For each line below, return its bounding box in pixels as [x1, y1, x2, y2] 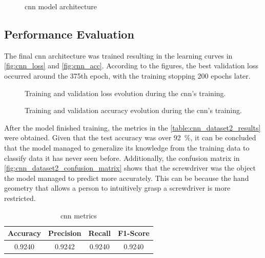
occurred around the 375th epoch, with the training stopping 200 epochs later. [4, 70, 251, 81]
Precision [48, 228, 81, 238]
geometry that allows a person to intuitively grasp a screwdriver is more [4, 182, 231, 193]
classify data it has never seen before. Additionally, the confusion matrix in [4, 152, 240, 163]
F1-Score [117, 228, 150, 238]
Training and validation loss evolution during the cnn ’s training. [25, 87, 226, 98]
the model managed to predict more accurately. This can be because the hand [4, 172, 249, 183]
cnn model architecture [25, 1, 97, 11]
